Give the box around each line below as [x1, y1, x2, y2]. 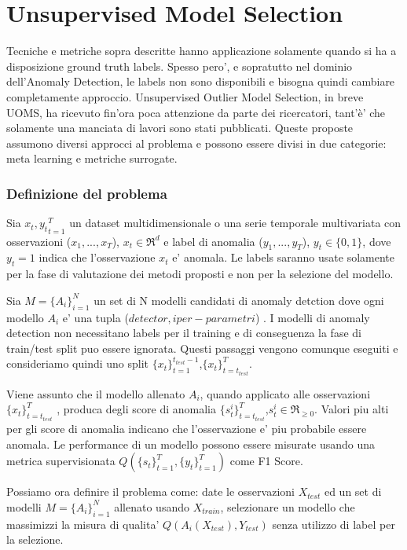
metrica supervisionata [6, 453, 115, 469]
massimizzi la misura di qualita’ [6, 515, 159, 532]
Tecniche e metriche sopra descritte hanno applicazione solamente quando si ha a [6, 42, 397, 59]
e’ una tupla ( [62, 309, 129, 325]
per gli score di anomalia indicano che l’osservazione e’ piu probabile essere [6, 420, 367, 436]
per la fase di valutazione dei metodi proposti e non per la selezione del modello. [6, 266, 394, 282]
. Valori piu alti [314, 401, 389, 417]
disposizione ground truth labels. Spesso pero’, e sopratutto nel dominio [6, 57, 353, 74]
